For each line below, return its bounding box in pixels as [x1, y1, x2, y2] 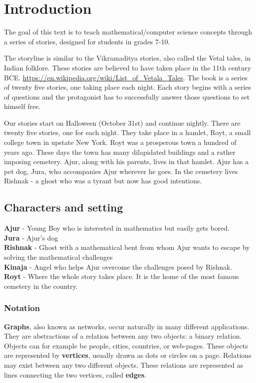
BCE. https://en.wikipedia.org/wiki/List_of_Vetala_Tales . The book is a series [4, 72, 248, 82]
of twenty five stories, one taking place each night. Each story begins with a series [4, 82, 251, 92]
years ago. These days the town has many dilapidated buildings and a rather [4, 146, 236, 157]
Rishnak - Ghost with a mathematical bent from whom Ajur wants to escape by [4, 242, 250, 252]
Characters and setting [4, 200, 123, 215]
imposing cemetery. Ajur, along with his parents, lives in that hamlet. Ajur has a [4, 156, 249, 167]
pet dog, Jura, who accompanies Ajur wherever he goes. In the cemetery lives [4, 166, 238, 176]
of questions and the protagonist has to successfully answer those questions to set [4, 91, 250, 102]
